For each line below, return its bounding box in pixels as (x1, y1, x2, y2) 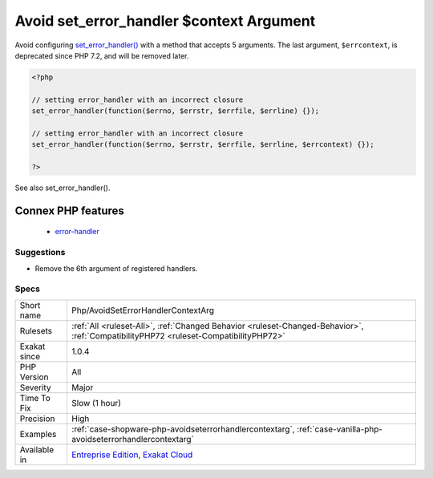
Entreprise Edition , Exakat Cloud (71, 449, 193, 460)
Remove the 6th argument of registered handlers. (34, 263, 198, 273)
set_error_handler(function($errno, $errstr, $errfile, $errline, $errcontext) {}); (31, 140, 374, 149)
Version (19, 371, 49, 383)
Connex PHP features (14, 204, 124, 217)
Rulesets (19, 325, 52, 336)
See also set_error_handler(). (14, 183, 111, 192)
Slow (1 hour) (71, 397, 122, 408)
